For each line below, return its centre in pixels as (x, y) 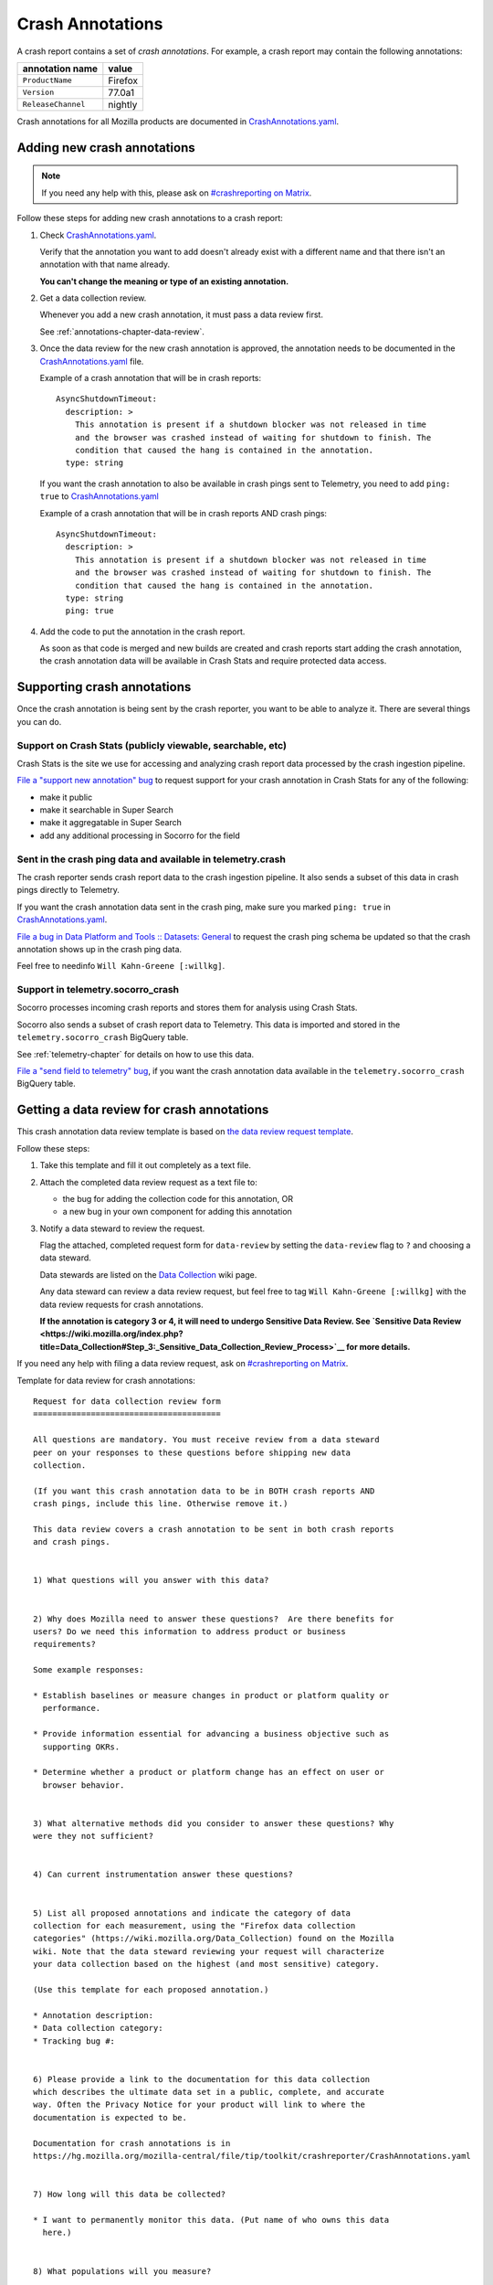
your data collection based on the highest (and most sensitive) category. (206, 1964)
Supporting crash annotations (104, 687)
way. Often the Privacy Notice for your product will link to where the (199, 2105)
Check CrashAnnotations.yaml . (98, 235)
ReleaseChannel (54, 105)
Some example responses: (89, 1670)
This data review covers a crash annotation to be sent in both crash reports (214, 1529)
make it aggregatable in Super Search (111, 823)
